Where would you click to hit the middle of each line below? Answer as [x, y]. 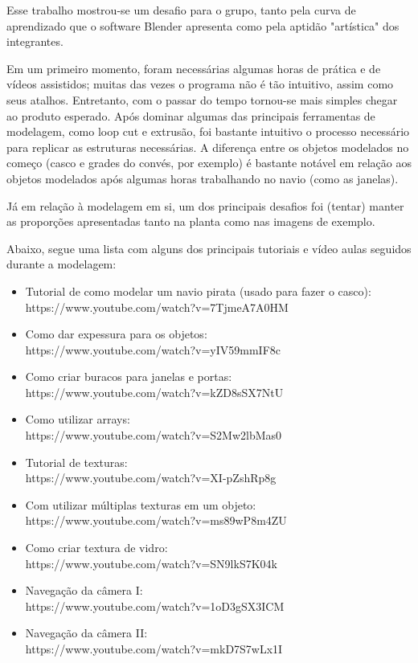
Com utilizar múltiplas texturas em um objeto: [141, 504]
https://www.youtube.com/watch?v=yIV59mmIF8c [153, 349]
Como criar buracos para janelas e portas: [129, 377]
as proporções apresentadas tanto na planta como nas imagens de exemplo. [191, 221]
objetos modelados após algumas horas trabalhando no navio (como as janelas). [203, 178]
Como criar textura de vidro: [96, 548]
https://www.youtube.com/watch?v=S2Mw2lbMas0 [154, 435]
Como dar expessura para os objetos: [116, 334]
